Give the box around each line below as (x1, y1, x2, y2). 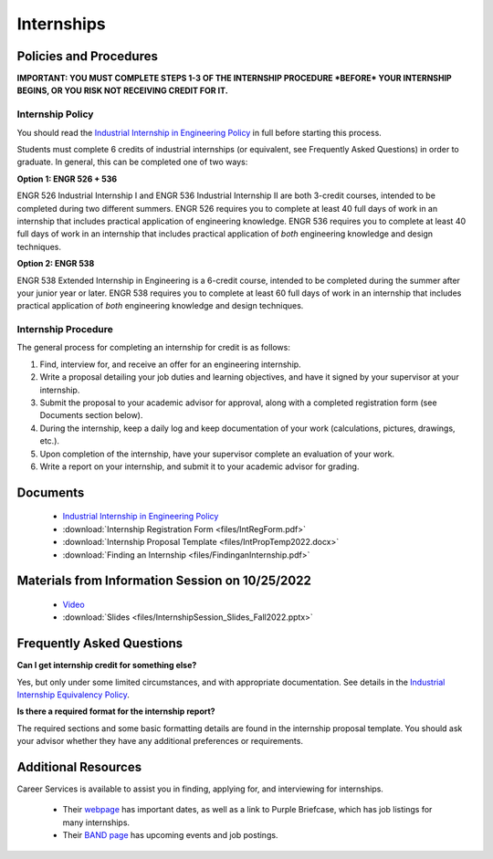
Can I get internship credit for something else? (16, 660, 197, 671)
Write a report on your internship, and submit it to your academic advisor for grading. (39, 461, 360, 472)
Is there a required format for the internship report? (16, 706, 215, 717)
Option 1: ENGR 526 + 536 (16, 173, 118, 184)
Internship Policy (16, 108, 94, 120)
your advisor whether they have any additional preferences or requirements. (16, 736, 303, 747)
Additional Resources (16, 759, 142, 775)
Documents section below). (39, 410, 143, 421)
